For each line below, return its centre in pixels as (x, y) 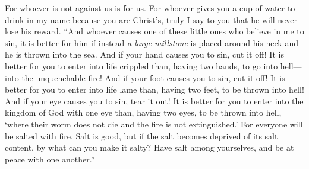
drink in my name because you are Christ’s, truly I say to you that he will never (151, 19)
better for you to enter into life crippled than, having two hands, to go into (141, 66)
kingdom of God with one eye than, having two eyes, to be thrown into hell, (143, 112)
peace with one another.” (50, 159)
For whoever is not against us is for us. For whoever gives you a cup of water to (150, 8)
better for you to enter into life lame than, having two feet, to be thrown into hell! (154, 89)
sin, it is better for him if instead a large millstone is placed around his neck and (152, 42)
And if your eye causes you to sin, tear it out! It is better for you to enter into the (154, 101)
